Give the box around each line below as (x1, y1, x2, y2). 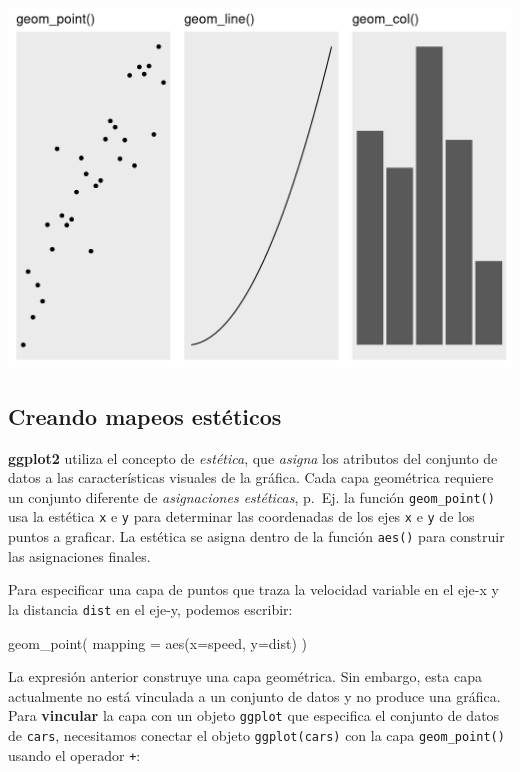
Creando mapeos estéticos (8, 400, 282, 431)
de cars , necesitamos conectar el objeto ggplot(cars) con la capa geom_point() (8, 725, 505, 746)
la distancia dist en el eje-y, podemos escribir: (8, 598, 293, 619)
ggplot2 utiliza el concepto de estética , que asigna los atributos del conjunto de (8, 447, 498, 468)
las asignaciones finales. (8, 545, 151, 566)
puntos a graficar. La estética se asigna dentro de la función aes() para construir (8, 526, 505, 547)
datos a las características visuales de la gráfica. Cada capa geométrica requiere (8, 467, 494, 488)
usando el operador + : (8, 744, 141, 765)
